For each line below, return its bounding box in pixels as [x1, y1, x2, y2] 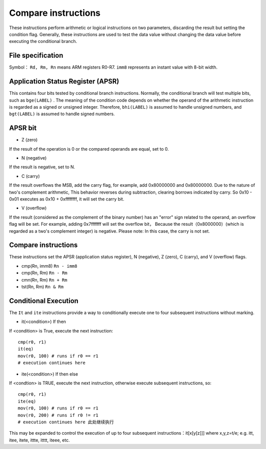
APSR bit [9, 124, 37, 132]
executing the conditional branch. [9, 39, 77, 44]
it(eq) [18, 346, 34, 352]
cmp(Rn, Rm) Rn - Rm [21, 270, 67, 276]
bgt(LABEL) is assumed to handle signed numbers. [9, 111, 115, 117]
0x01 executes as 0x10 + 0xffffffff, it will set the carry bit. [9, 196, 125, 202]
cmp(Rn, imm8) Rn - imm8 [21, 263, 77, 269]
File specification [9, 51, 64, 60]
